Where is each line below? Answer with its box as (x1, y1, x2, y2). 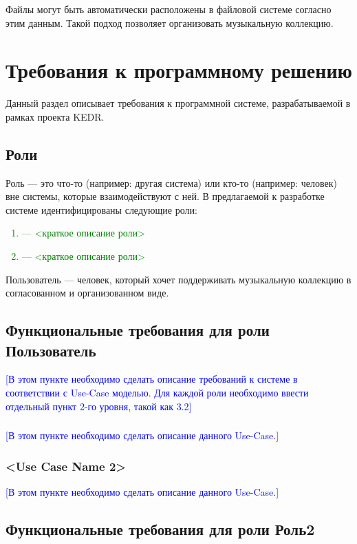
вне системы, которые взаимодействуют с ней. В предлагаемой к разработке (6, 189, 325, 203)
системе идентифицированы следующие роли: (6, 202, 197, 216)
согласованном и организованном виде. (6, 285, 169, 300)
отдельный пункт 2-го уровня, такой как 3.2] (6, 399, 192, 413)
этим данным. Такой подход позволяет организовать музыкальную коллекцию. (6, 15, 334, 30)
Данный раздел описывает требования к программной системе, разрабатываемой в (6, 96, 351, 110)
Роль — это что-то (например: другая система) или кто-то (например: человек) (6, 175, 337, 190)
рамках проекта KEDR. (6, 109, 105, 123)
